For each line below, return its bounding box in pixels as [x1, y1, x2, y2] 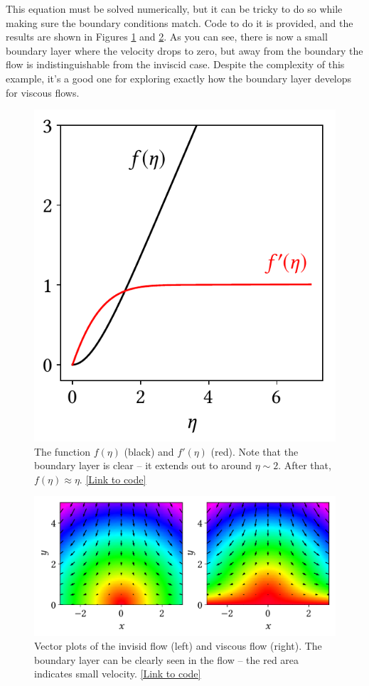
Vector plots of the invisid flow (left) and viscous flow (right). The [34, 638, 322, 653]
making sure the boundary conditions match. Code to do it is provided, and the [6, 15, 353, 30]
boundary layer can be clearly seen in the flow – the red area [34, 652, 299, 667]
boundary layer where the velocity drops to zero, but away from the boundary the [6, 43, 363, 58]
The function [34, 444, 90, 459]
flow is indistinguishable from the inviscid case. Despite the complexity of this [6, 57, 345, 72]
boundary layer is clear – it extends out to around [34, 458, 252, 473]
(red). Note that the [210, 444, 299, 459]
